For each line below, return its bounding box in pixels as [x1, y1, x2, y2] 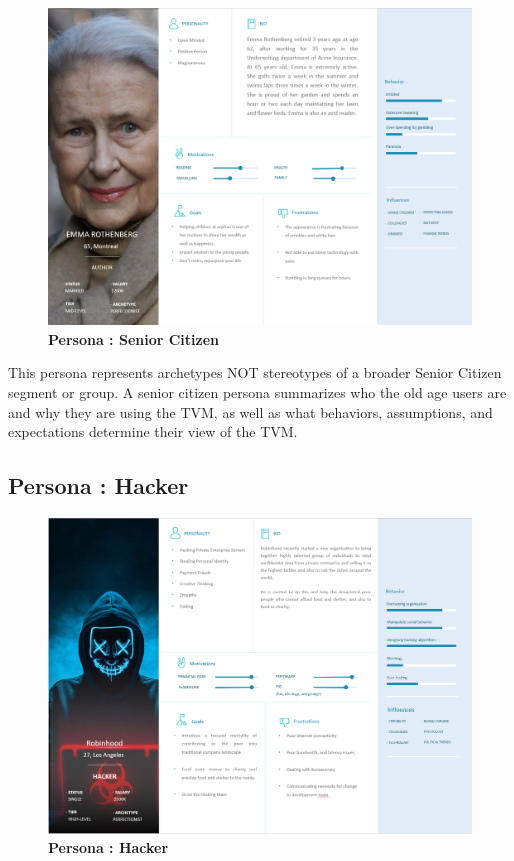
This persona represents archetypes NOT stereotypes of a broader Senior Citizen [8, 362, 502, 383]
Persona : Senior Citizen [48, 328, 220, 349]
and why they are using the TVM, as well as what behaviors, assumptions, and [8, 401, 493, 422]
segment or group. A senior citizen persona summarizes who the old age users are [8, 381, 507, 402]
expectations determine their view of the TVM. [8, 421, 298, 442]
